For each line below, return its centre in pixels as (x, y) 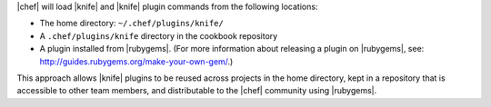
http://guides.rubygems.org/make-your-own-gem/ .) (136, 61)
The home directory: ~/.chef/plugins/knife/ (132, 24)
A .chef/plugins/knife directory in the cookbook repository (159, 35)
